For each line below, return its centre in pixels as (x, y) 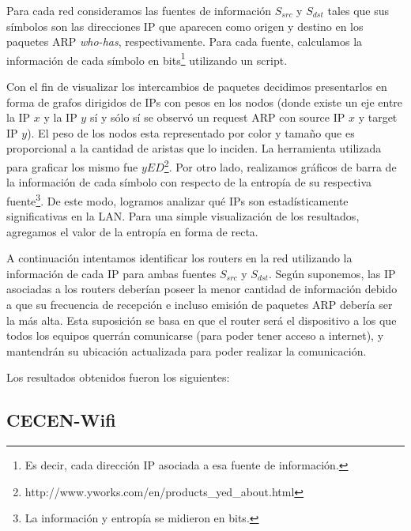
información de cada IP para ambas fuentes (111, 273)
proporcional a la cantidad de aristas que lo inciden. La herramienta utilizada (194, 148)
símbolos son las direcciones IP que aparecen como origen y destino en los (185, 26)
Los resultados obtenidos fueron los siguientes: (118, 377)
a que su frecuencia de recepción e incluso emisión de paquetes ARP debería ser (200, 305)
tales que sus (358, 10)
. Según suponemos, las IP (332, 273)
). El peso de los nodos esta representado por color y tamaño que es (191, 132)
